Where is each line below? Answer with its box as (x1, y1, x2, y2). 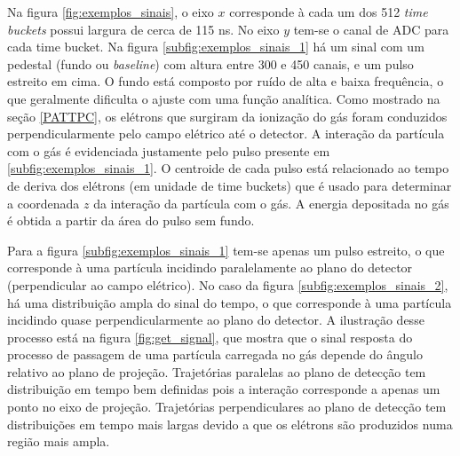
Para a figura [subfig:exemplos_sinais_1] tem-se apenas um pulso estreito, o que (7, 240, 445, 259)
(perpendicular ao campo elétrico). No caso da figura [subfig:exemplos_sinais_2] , (7, 275, 448, 294)
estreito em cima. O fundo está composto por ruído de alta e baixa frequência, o (7, 72, 444, 90)
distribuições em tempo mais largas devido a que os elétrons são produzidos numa (7, 414, 453, 433)
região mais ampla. (7, 432, 110, 451)
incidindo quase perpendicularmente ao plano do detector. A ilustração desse (7, 311, 424, 329)
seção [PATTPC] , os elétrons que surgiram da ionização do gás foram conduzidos (7, 106, 448, 125)
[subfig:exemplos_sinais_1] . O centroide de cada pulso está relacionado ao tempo (7, 159, 449, 177)
